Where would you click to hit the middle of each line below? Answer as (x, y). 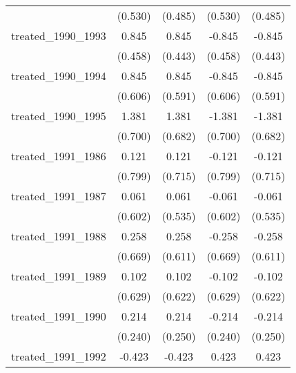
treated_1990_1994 (59, 76)
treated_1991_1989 (59, 276)
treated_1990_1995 (59, 116)
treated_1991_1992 (59, 356)
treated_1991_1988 (59, 236)
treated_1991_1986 (59, 156)
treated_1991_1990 (59, 316)
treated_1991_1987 (59, 196)
